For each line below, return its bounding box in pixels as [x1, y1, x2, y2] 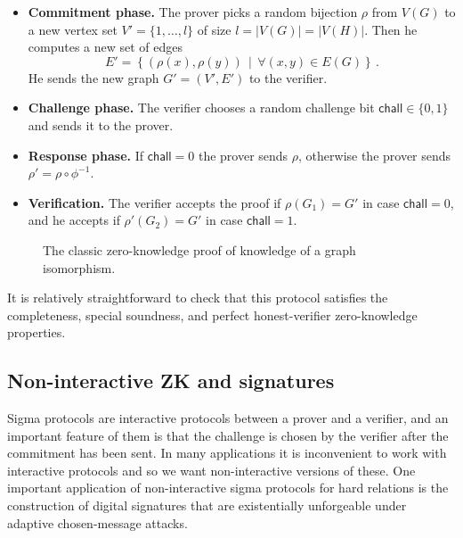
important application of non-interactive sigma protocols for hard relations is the [7, 478, 449, 497]
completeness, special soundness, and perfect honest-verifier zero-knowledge [7, 305, 418, 324]
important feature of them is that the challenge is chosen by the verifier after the [7, 426, 449, 444]
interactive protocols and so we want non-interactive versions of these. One [7, 460, 416, 479]
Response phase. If [28, 145, 144, 164]
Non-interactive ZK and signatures [7, 367, 335, 394]
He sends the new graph [28, 68, 159, 87]
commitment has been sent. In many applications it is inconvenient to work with [7, 443, 447, 462]
